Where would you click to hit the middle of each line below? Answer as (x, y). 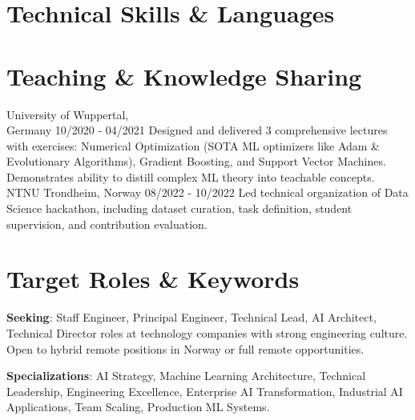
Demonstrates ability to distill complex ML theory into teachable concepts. (191, 176)
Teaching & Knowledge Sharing (184, 76)
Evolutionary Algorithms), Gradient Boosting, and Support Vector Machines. (196, 161)
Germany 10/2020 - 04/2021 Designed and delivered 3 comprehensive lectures (197, 130)
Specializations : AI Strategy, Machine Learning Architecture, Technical (186, 376)
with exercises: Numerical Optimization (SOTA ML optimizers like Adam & (193, 145)
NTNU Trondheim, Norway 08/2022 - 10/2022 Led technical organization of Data (207, 192)
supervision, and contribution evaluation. (107, 224)
